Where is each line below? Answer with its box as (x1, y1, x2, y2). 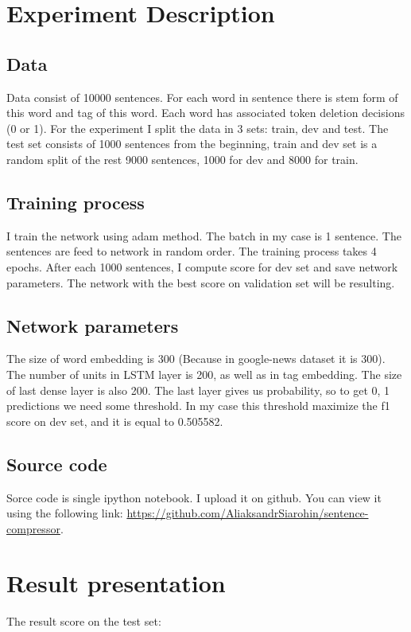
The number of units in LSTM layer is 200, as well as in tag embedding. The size (6, 365, 402, 382)
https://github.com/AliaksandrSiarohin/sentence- (126, 505, 369, 521)
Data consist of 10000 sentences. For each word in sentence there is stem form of (6, 88, 398, 105)
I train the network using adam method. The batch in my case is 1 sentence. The (6, 227, 401, 244)
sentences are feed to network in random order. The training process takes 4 (6, 243, 377, 259)
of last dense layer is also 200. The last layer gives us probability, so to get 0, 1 (6, 381, 390, 398)
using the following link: (6, 505, 123, 521)
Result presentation (6, 567, 226, 599)
